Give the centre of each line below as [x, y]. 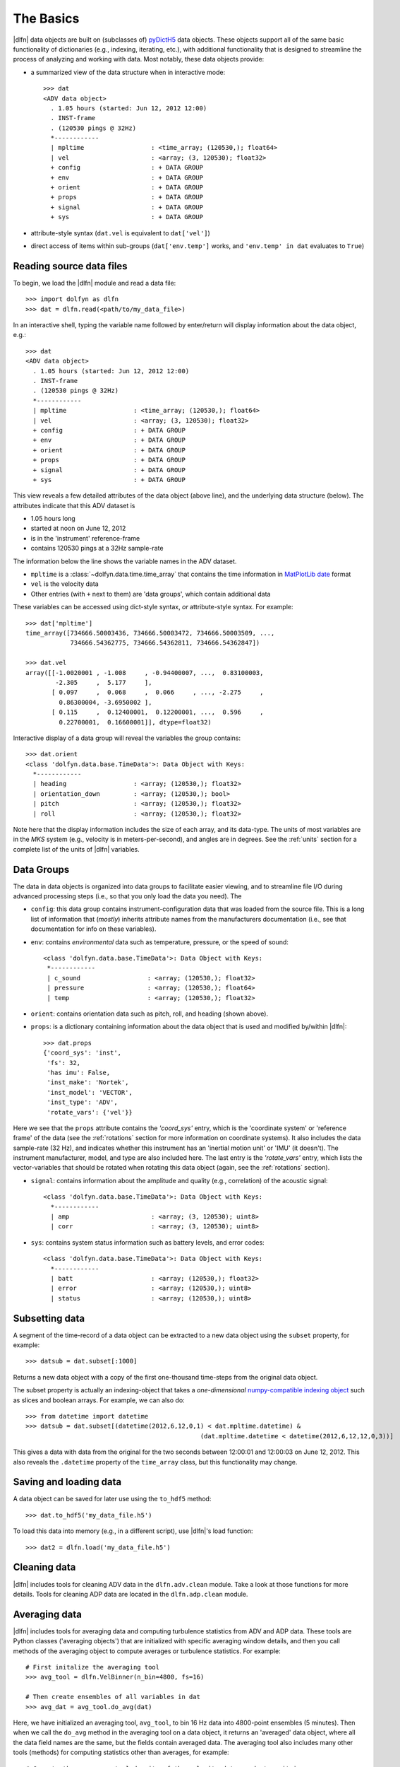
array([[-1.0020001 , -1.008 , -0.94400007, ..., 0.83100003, [145, 673]
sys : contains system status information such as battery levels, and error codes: [147, 1242]
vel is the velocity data [65, 584]
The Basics [46, 18]
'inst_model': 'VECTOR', [90, 1092]
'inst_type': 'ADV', [82, 1102]
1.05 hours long [53, 519]
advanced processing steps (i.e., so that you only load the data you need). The [127, 896]
